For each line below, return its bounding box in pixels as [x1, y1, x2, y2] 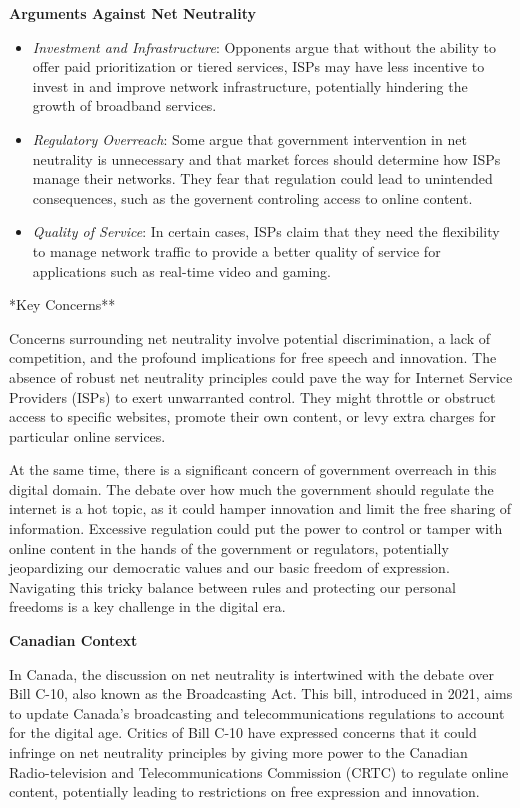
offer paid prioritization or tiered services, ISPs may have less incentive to [32, 56, 485, 77]
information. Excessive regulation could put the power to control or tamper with [9, 518, 503, 539]
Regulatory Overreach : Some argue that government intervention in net [32, 128, 467, 149]
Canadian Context [9, 630, 138, 651]
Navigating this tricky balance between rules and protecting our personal [9, 576, 456, 597]
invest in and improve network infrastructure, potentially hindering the [32, 75, 468, 96]
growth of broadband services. [32, 95, 217, 116]
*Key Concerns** [9, 294, 116, 315]
